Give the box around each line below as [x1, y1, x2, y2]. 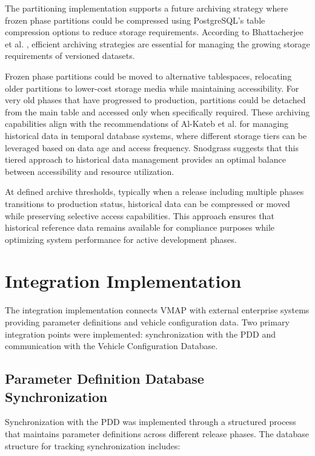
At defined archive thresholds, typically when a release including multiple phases [5, 185, 304, 198]
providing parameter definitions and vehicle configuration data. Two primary [5, 316, 290, 328]
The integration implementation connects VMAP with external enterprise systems [5, 304, 310, 316]
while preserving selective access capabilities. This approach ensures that [5, 209, 274, 222]
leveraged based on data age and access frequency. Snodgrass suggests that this [5, 141, 299, 154]
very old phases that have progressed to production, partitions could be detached [5, 94, 306, 106]
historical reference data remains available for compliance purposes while [5, 221, 275, 234]
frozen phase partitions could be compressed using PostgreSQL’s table [5, 13, 265, 26]
